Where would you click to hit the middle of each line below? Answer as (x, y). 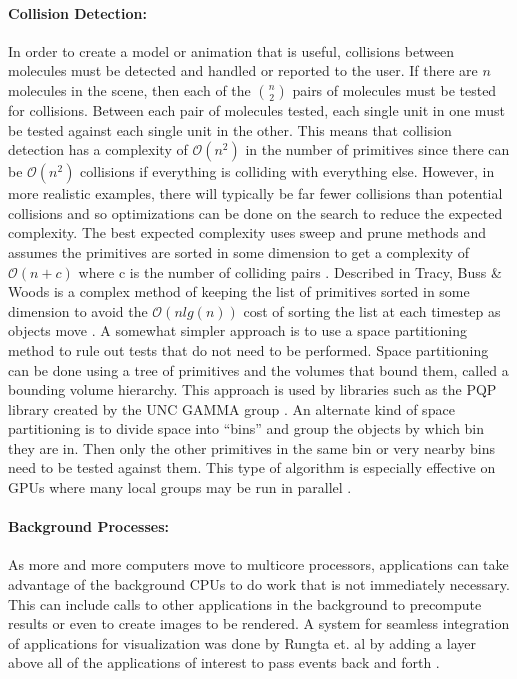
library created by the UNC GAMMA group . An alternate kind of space (231, 408)
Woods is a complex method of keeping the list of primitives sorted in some (239, 291)
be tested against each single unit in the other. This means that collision (230, 129)
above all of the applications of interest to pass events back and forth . (224, 662)
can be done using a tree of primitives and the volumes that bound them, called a (258, 369)
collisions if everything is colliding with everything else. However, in (287, 171)
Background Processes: (88, 526)
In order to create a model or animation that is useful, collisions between (231, 50)
